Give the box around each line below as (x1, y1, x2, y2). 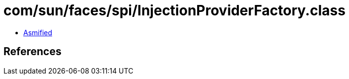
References (3, 45, 62, 58)
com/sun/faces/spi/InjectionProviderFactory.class (3, 2, 346, 19)
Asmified (23, 28, 53, 37)
